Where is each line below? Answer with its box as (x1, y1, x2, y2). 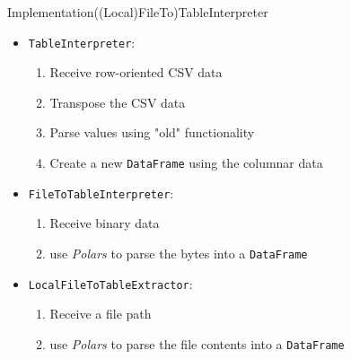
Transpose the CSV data (49, 92, 186, 111)
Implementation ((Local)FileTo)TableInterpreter (7, 3, 268, 21)
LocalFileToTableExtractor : (28, 274, 193, 293)
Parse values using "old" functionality (49, 123, 255, 142)
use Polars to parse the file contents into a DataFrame (49, 334, 345, 353)
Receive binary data (49, 214, 160, 232)
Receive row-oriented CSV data (49, 63, 223, 82)
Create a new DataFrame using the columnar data (49, 153, 323, 172)
